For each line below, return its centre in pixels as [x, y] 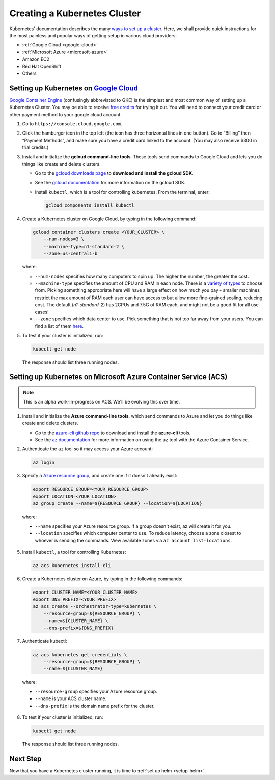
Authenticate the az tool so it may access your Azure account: [87, 449]
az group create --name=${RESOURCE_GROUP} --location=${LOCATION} [117, 504]
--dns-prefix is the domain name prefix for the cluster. [95, 706]
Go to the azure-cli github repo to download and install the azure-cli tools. [113, 433]
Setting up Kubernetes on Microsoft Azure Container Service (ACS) [118, 377]
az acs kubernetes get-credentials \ [80, 654]
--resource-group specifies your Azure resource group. [96, 691]
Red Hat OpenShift [42, 66]
